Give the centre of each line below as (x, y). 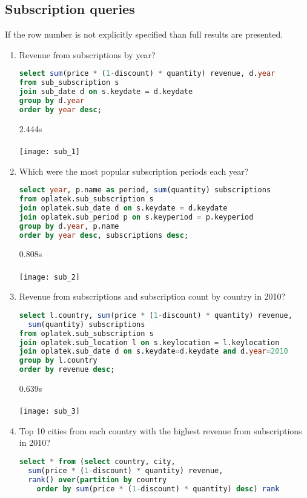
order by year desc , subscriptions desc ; (104, 235)
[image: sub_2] (50, 277)
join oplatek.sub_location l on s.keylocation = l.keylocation (149, 342)
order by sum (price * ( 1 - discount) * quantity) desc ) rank (158, 489)
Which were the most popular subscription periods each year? (134, 171)
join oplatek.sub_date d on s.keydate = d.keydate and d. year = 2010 (153, 352)
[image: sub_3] (50, 412)
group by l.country (58, 361)
